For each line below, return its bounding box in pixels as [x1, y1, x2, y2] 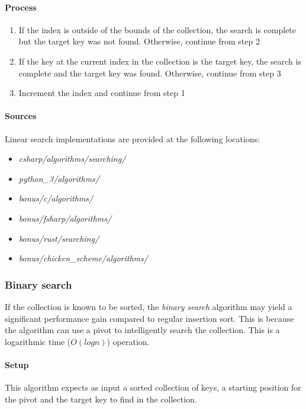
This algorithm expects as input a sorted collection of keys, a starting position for [5, 381, 301, 394]
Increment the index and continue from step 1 [18, 87, 185, 99]
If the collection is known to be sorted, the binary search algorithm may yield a [5, 300, 292, 312]
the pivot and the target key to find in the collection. [5, 392, 197, 405]
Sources [5, 110, 37, 122]
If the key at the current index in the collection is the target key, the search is [18, 55, 301, 67]
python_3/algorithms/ [18, 172, 99, 184]
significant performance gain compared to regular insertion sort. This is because [5, 312, 294, 324]
